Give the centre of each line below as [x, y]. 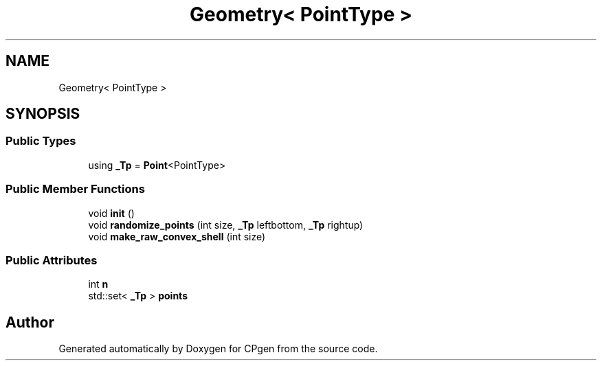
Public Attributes [52, 260]
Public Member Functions [75, 189]
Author [30, 322]
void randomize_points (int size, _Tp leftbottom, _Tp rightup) [226, 225]
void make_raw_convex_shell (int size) [177, 236]
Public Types [41, 141]
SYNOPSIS [43, 114]
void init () [111, 213]
